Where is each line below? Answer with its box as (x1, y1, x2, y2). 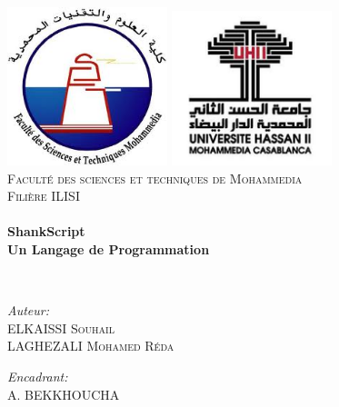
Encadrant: (7, 366, 68, 385)
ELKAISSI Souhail (7, 318, 115, 337)
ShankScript (7, 222, 85, 241)
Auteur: (7, 301, 50, 320)
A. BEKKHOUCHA (7, 384, 120, 403)
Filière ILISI (7, 186, 80, 205)
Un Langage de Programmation (7, 240, 210, 259)
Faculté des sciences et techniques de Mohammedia (7, 168, 303, 187)
